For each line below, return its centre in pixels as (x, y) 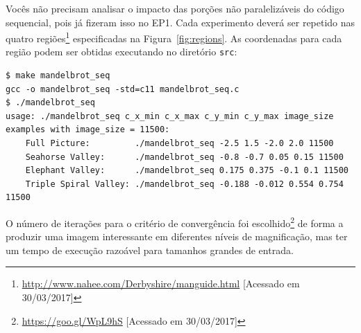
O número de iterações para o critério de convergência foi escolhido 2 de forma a (175, 222)
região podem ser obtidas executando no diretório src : (121, 52)
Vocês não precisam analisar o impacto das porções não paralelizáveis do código (175, 8)
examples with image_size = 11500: (88, 130)
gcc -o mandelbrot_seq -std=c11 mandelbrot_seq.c (123, 89)
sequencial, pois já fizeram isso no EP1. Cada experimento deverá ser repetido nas (180, 22)
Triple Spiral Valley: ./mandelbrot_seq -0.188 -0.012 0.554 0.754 (184, 184)
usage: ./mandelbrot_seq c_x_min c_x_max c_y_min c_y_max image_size (170, 116)
